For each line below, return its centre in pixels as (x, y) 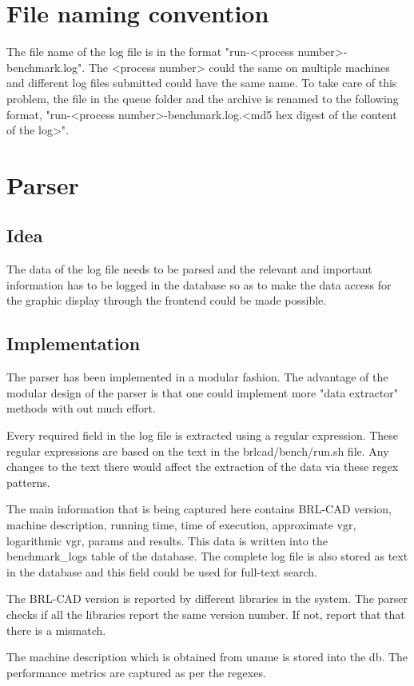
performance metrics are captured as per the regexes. (136, 672)
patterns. (28, 482)
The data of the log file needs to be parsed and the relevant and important (189, 269)
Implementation (74, 343)
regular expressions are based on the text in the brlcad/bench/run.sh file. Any (198, 451)
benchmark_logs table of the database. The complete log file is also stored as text (207, 556)
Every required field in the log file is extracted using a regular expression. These (203, 435)
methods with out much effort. (81, 408)
